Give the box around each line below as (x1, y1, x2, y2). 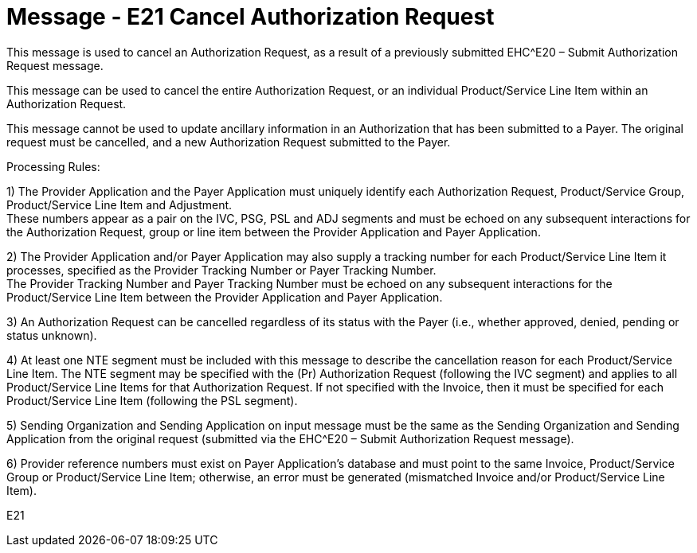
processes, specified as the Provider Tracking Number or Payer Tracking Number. (6, 263, 437, 277)
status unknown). (6, 328, 97, 342)
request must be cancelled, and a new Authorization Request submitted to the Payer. (6, 134, 451, 149)
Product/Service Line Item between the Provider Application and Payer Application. (6, 290, 443, 304)
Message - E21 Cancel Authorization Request (6, 3, 495, 30)
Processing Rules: (6, 159, 100, 173)
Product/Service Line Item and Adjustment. (6, 197, 233, 212)
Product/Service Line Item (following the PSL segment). (6, 393, 298, 407)
